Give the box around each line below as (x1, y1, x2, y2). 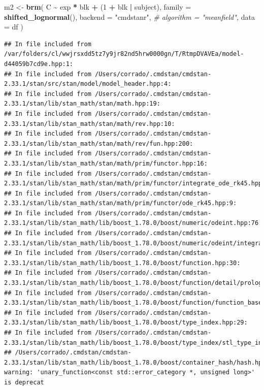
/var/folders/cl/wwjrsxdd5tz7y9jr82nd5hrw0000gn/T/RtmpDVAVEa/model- (4, 50, 244, 58)
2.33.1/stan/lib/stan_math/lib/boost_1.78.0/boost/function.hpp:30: (4, 259, 241, 267)
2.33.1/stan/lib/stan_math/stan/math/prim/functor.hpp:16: (4, 159, 208, 167)
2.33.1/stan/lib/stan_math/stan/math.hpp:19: (4, 100, 160, 108)
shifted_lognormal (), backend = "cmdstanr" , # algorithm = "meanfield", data (4, 11, 255, 22)
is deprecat (4, 378, 44, 386)
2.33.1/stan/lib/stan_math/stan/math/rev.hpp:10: (4, 120, 175, 127)
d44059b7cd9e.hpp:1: (4, 60, 74, 68)
